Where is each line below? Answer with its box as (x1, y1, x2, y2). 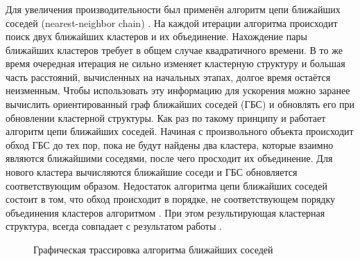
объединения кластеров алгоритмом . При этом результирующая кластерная (6, 205, 325, 219)
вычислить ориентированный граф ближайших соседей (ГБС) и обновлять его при (6, 97, 355, 111)
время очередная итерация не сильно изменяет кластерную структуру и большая (6, 56, 345, 71)
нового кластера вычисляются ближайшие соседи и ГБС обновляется (6, 165, 298, 179)
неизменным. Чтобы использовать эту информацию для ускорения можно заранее (6, 83, 350, 98)
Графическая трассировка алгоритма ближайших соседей (33, 242, 273, 257)
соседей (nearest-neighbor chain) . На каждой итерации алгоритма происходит (6, 15, 338, 30)
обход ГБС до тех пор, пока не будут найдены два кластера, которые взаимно (6, 137, 334, 152)
